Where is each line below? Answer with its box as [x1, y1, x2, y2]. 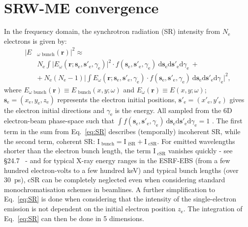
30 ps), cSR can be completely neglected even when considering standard [4, 174, 225, 185]
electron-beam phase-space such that [4, 115, 115, 126]
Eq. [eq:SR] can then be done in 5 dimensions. [4, 213, 144, 223]
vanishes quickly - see [168, 145, 233, 156]
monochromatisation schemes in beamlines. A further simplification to [4, 184, 216, 194]
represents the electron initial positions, [57, 94, 177, 104]
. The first [212, 115, 243, 126]
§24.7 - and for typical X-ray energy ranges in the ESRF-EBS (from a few [4, 155, 230, 166]
